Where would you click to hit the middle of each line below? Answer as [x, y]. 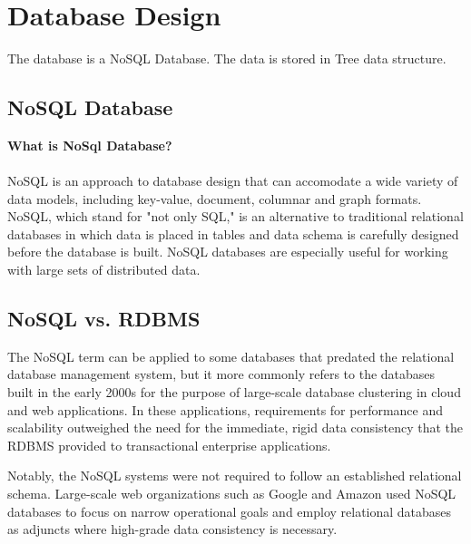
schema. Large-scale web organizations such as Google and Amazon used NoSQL [232, 494]
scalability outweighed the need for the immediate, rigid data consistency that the [235, 427]
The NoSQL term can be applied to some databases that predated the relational [231, 356]
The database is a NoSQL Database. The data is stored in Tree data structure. [227, 58]
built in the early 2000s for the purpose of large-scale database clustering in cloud [234, 392]
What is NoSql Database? [90, 145]
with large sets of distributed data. [104, 270]
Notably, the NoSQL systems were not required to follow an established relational [235, 476]
